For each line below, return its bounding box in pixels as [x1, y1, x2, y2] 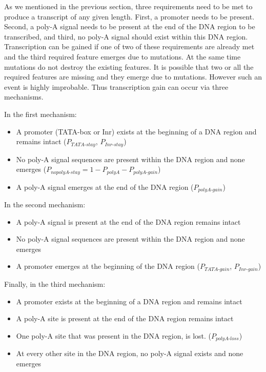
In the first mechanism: [4, 108, 77, 119]
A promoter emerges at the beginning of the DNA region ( [16, 261, 200, 271]
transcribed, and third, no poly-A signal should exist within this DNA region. [4, 31, 248, 42]
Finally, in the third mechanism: [4, 278, 106, 289]
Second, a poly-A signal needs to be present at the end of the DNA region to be [4, 21, 255, 32]
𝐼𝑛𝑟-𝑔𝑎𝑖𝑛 [238, 266, 258, 272]
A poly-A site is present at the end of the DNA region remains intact [16, 313, 234, 324]
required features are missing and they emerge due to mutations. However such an [4, 71, 262, 82]
